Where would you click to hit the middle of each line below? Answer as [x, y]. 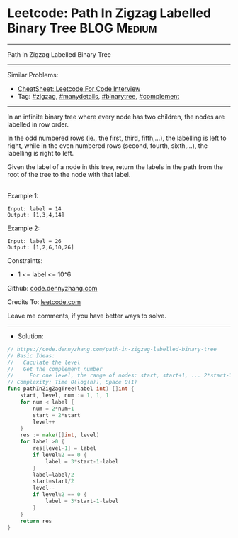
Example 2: [24, 228]
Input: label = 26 [34, 241]
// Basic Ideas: [31, 356]
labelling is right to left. [41, 153]
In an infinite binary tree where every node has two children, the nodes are [116, 117]
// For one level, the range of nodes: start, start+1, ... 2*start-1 [120, 376]
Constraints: [25, 260]
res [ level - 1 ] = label [65, 448]
